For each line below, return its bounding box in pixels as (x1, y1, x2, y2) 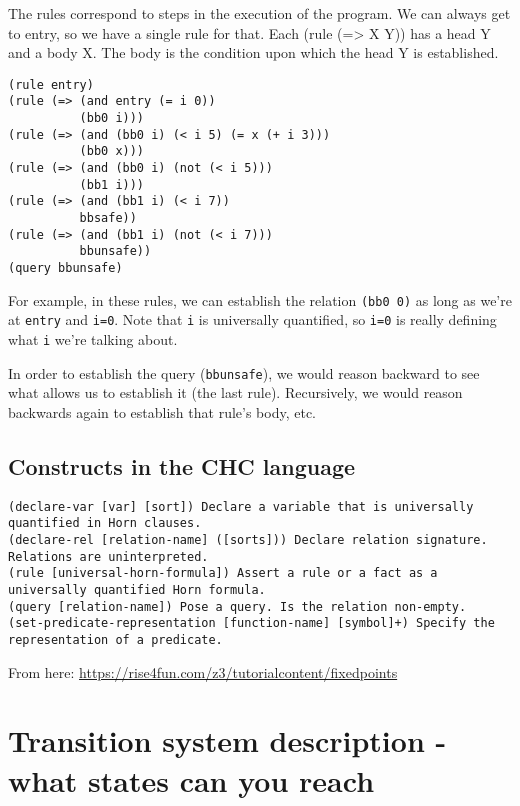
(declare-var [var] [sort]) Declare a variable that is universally (8, 499, 474, 514)
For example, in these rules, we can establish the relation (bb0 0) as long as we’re (8, 289, 512, 310)
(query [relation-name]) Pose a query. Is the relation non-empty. (8, 599, 467, 614)
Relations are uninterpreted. (8, 549, 209, 564)
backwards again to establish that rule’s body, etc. (8, 401, 317, 422)
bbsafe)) (79, 211, 137, 226)
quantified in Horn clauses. (8, 516, 202, 531)
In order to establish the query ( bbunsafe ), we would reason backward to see (8, 362, 480, 383)
